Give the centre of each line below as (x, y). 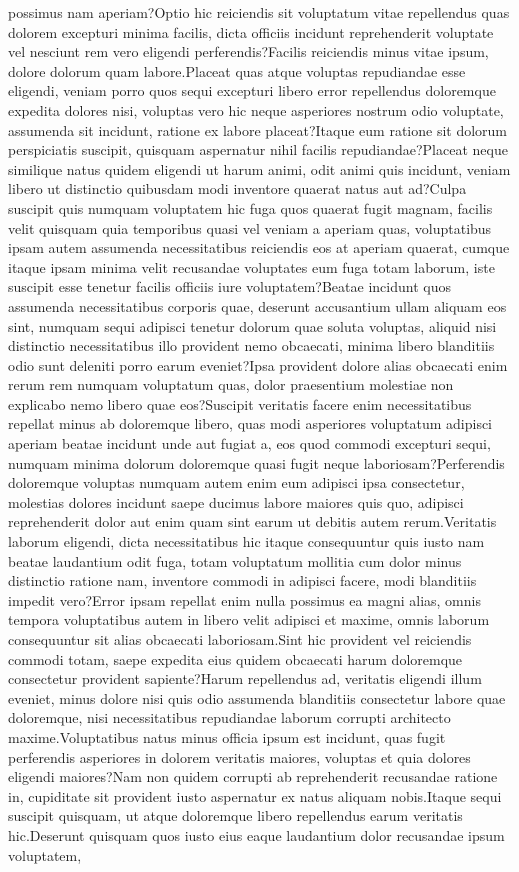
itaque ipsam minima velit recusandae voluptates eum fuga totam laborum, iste (251, 266)
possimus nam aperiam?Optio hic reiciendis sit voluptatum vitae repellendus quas (259, 12)
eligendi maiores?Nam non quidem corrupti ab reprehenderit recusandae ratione (253, 776)
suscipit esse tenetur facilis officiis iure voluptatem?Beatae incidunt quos (229, 286)
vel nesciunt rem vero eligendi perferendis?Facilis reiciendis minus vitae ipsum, (248, 51)
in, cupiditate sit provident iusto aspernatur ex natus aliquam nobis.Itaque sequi (255, 795)
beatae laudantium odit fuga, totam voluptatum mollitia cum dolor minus (235, 560)
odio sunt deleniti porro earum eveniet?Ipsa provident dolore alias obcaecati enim (258, 364)
